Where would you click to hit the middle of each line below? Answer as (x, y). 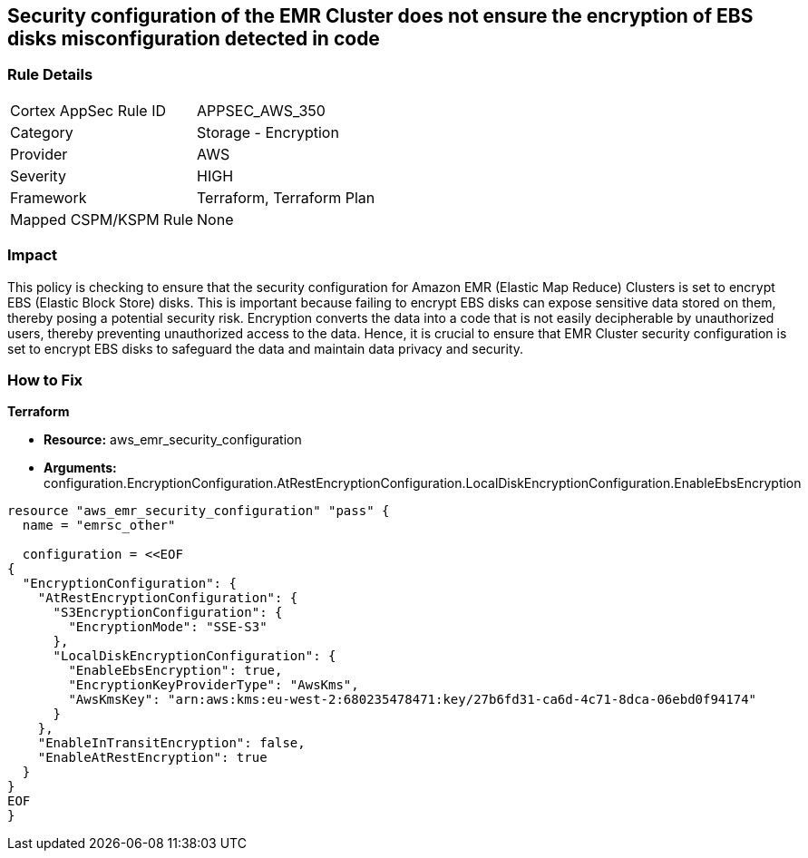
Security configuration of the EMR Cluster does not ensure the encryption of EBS (380, 16)
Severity (38, 175)
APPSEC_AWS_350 (261, 110)
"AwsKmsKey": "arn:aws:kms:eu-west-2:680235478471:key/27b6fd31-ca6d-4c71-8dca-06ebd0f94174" (413, 700)
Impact (33, 255)
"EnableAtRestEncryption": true (152, 758)
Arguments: (80, 468)
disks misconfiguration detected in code (194, 39)
